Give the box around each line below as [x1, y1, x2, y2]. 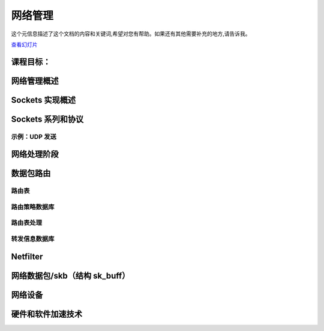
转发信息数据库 [11, 235, 55, 243]
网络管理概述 [11, 76, 59, 86]
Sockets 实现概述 [11, 95, 76, 105]
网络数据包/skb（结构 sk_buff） [11, 270, 130, 281]
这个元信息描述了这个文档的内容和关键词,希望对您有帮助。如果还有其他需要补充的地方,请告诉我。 [11, 30, 251, 37]
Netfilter [11, 251, 43, 261]
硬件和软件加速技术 [11, 309, 82, 319]
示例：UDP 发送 [11, 132, 57, 141]
